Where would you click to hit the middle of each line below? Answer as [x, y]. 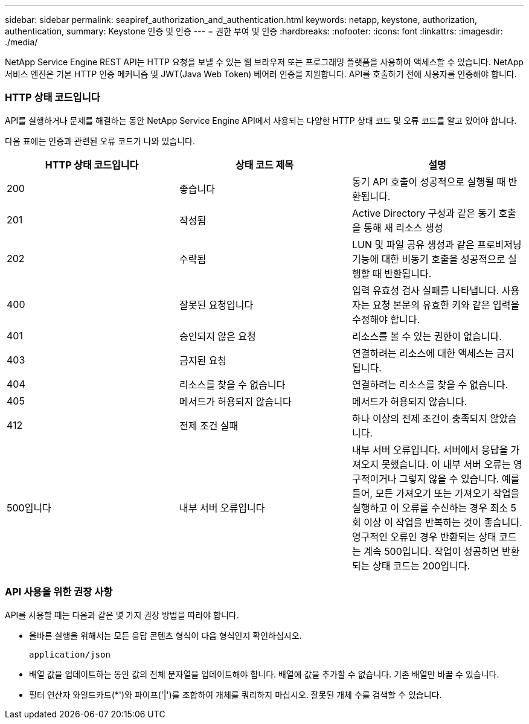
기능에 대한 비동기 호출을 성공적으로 [428, 259]
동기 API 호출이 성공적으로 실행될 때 [429, 181]
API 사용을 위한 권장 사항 [59, 592]
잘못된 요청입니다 [216, 305]
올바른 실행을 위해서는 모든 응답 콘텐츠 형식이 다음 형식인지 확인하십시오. [165, 635]
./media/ [21, 42]
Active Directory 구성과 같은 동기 [424, 213]
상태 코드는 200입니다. [421, 565]
